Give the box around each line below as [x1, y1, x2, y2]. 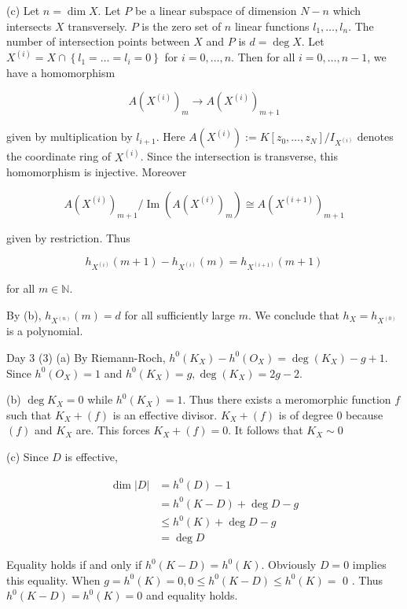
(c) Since [6, 448, 49, 464]
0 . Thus [343, 571, 383, 588]
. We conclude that [248, 306, 339, 323]
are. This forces [75, 422, 150, 438]
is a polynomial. [6, 323, 83, 339]
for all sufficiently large [124, 306, 236, 323]
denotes [357, 128, 394, 145]
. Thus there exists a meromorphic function [182, 391, 391, 408]
